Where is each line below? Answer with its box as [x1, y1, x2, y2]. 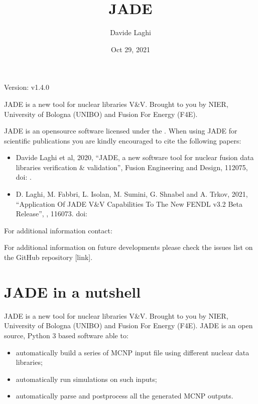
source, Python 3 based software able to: [4, 330, 128, 340]
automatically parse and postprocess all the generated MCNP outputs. [16, 390, 233, 401]
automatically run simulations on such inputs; [16, 373, 157, 384]
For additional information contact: [4, 225, 112, 235]
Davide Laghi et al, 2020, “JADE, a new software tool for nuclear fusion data [16, 152, 254, 163]
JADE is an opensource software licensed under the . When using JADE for [4, 125, 237, 136]
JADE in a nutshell [4, 281, 141, 302]
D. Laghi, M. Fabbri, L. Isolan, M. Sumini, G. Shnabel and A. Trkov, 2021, [16, 189, 248, 199]
